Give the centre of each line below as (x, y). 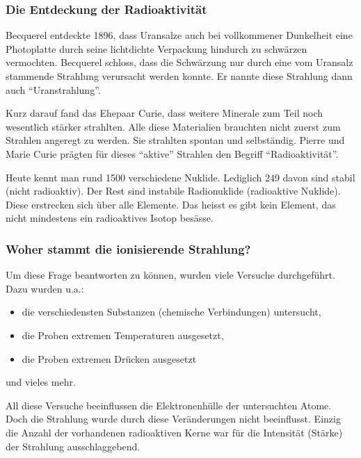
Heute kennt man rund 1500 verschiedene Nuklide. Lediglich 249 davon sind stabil (180, 177)
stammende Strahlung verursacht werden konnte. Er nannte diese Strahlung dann (179, 76)
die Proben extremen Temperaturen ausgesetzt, (123, 335)
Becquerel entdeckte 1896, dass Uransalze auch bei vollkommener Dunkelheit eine (179, 35)
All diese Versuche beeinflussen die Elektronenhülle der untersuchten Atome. (169, 405)
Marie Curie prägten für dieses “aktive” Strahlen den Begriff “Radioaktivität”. (172, 153)
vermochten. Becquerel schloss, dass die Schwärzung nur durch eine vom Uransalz (179, 62)
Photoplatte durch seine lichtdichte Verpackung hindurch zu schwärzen (157, 48)
